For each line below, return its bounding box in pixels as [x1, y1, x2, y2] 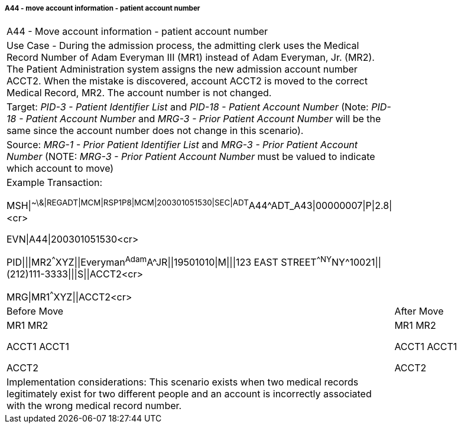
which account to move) [7, 162, 114, 175]
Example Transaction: [7, 177, 103, 189]
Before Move [7, 305, 64, 318]
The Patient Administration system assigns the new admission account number [7, 63, 358, 76]
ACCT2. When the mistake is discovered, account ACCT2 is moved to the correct [7, 75, 368, 87]
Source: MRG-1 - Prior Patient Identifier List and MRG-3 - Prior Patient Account [7, 139, 358, 151]
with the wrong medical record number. [7, 400, 182, 412]
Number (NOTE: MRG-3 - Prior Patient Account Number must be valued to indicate [7, 151, 375, 163]
